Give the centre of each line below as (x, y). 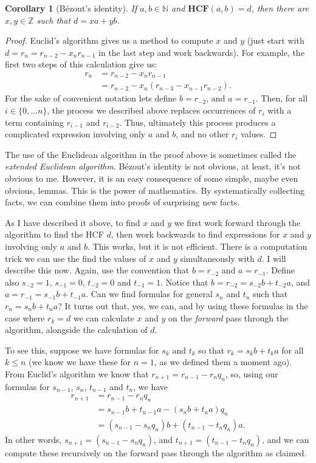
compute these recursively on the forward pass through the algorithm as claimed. (156, 453)
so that (211, 350)
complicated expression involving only (75, 134)
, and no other (202, 134)
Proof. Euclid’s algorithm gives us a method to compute (109, 40)
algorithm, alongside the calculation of (76, 330)
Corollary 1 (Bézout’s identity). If (71, 8)
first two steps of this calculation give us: (81, 64)
